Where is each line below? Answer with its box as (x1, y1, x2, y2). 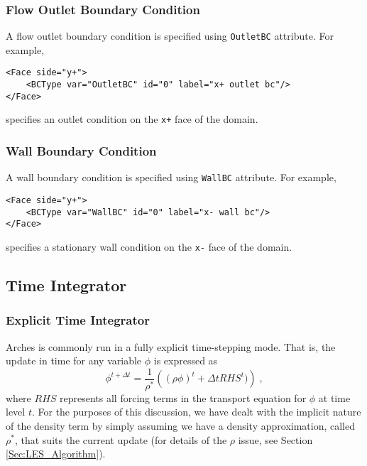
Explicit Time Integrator (6, 311, 150, 329)
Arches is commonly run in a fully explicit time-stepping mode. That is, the (6, 339, 336, 354)
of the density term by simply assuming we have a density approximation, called (6, 418, 355, 433)
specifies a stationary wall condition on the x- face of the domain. (6, 239, 292, 254)
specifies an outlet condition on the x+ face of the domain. (6, 112, 258, 126)
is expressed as (153, 353, 218, 368)
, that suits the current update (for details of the (14, 432, 227, 447)
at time (318, 390, 351, 405)
